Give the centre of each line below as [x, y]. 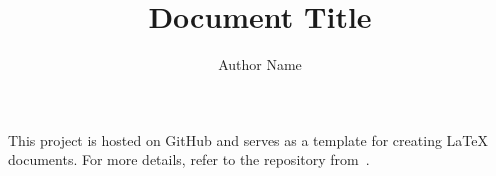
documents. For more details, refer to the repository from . [189, 159]
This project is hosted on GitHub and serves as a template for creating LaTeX [248, 139]
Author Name [260, 64]
